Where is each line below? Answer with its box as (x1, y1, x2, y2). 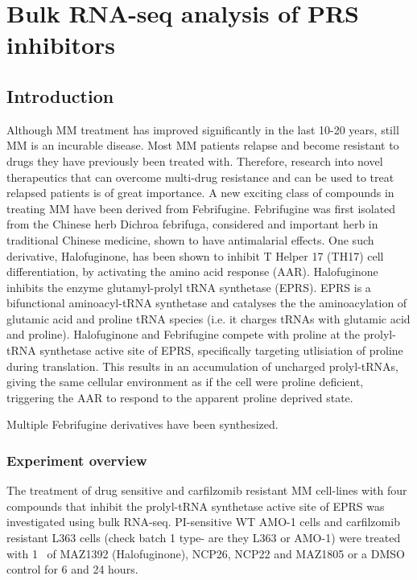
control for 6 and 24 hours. (6, 561, 138, 578)
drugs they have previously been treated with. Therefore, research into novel (6, 152, 383, 169)
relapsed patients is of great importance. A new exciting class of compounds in (6, 184, 394, 201)
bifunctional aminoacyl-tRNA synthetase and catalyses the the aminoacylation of (6, 294, 407, 311)
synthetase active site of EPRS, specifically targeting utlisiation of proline (39, 342, 403, 359)
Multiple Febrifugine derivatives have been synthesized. (6, 416, 279, 433)
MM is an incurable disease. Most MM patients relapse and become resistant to (6, 137, 399, 154)
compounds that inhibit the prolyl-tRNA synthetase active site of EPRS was (6, 497, 385, 514)
